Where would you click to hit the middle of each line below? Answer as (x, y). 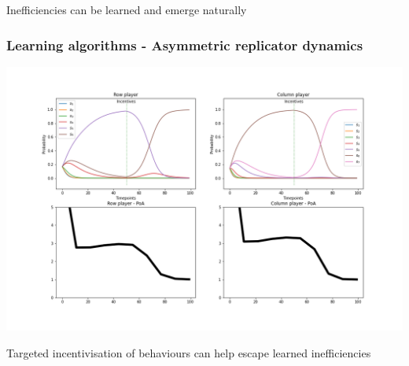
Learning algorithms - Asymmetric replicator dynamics (185, 44)
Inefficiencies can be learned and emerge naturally (127, 9)
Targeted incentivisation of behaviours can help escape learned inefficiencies (189, 353)
